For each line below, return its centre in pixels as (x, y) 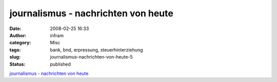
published (61, 64)
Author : (18, 35)
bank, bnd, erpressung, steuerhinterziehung (96, 50)
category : (20, 43)
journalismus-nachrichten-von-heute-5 (91, 57)
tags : (15, 50)
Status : (17, 64)
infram (57, 35)
